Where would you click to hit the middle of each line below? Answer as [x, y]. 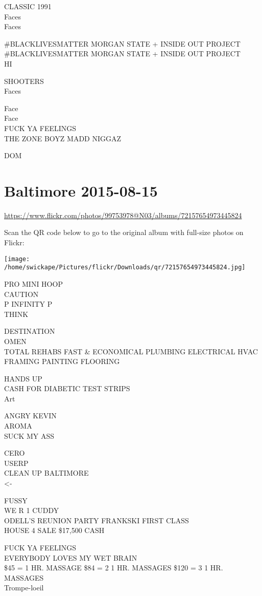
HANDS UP [23, 378]
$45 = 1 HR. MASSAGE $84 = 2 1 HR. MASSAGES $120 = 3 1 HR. [114, 568]
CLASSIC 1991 [28, 6]
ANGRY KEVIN [30, 416]
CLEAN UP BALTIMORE [46, 473]
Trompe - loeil [24, 588]
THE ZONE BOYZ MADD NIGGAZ [63, 138]
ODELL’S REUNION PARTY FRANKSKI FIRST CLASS [97, 520]
